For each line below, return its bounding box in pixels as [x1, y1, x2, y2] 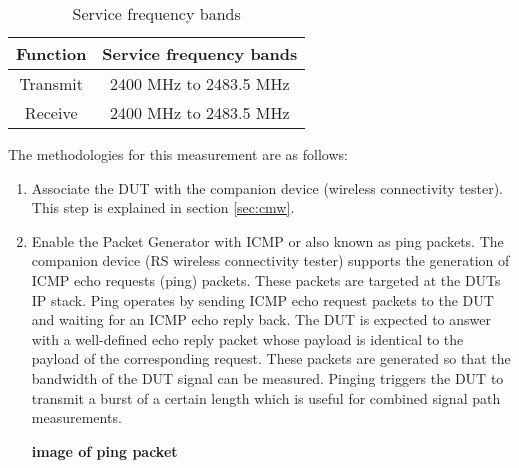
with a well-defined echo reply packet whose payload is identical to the [31, 328, 464, 349]
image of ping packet [31, 440, 178, 461]
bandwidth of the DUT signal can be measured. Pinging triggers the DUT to [31, 367, 504, 388]
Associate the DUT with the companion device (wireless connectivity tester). [31, 177, 503, 198]
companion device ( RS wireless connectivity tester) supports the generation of [31, 250, 510, 271]
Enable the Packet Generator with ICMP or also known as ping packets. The [31, 230, 504, 251]
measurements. [31, 407, 122, 428]
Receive [24, 101, 78, 124]
